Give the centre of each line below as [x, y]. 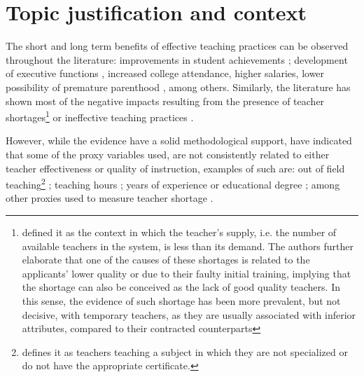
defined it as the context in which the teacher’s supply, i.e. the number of [179, 232]
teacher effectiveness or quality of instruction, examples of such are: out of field [175, 168]
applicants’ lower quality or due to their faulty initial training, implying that [187, 273]
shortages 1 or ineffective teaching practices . [100, 116]
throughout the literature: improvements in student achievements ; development [177, 59]
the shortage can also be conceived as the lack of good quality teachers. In [181, 287]
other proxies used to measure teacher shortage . [110, 198]
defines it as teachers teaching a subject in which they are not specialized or [185, 351]
